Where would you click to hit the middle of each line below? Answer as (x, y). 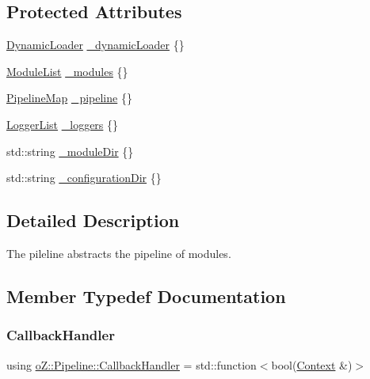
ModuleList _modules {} (67, 71)
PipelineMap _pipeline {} (69, 98)
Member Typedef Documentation (146, 296)
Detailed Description (93, 220)
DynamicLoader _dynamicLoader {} (95, 45)
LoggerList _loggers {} (63, 124)
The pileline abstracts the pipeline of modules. (119, 253)
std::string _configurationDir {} (84, 178)
